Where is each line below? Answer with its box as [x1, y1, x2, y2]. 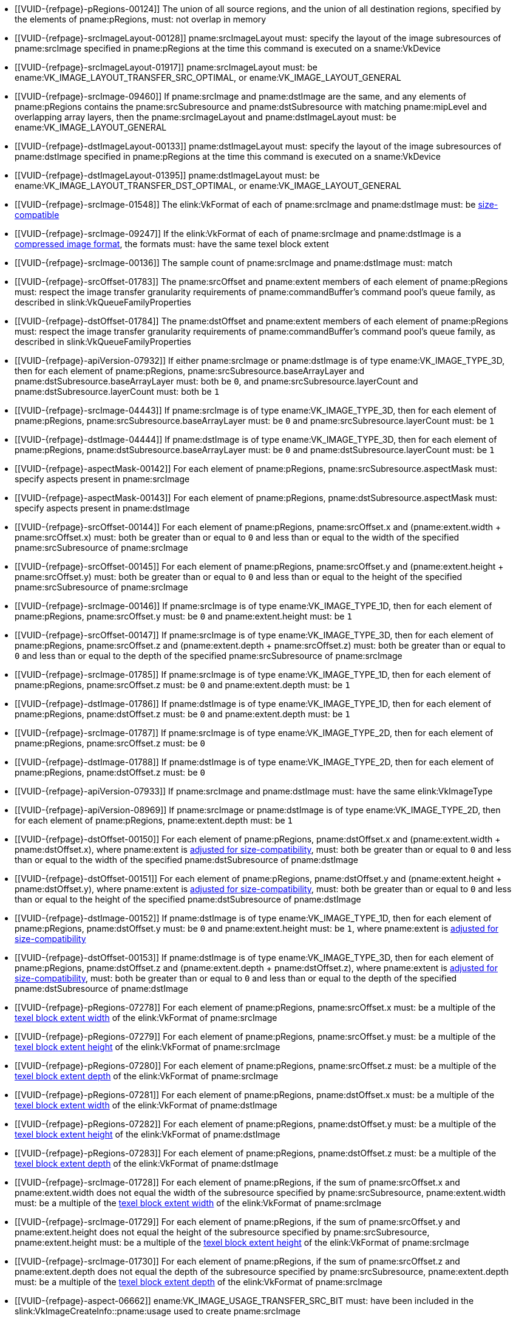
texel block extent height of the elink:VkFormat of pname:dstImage [15, 1129, 280, 1139]
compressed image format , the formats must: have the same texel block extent [15, 239, 329, 249]
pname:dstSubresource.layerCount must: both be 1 [15, 386, 220, 397]
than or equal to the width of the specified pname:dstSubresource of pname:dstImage [15, 855, 358, 865]
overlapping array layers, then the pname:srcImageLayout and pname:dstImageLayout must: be [15, 112, 396, 122]
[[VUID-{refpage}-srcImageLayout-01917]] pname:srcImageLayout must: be [15, 62, 317, 72]
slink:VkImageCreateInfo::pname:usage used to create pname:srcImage [15, 1306, 301, 1316]
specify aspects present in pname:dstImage [15, 503, 190, 513]
